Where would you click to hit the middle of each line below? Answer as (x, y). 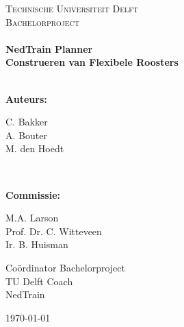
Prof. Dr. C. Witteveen (54, 231)
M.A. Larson (32, 218)
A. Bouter (26, 135)
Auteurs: (26, 98)
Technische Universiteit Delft (72, 8)
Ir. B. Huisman (37, 244)
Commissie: (33, 194)
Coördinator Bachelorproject (65, 267)
